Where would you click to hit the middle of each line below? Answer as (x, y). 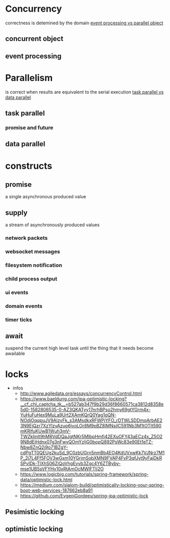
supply (16, 213)
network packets (27, 238)
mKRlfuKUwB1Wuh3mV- (46, 431)
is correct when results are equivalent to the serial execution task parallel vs (84, 92)
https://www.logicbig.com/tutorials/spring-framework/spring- (84, 474)
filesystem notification (34, 265)
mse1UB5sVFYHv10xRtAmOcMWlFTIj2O (62, 469)
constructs (29, 166)
